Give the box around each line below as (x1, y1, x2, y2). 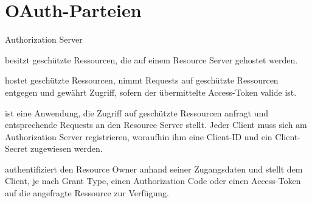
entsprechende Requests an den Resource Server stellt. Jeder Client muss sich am (5, 118, 307, 131)
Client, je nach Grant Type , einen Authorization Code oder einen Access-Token (5, 174, 301, 187)
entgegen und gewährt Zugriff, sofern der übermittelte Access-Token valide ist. (5, 85, 297, 98)
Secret (5, 142, 28, 155)
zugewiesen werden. (30, 142, 103, 155)
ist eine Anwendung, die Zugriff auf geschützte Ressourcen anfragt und (5, 106, 269, 119)
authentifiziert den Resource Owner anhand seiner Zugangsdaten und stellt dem (5, 162, 303, 175)
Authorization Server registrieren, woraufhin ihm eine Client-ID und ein (5, 130, 272, 143)
